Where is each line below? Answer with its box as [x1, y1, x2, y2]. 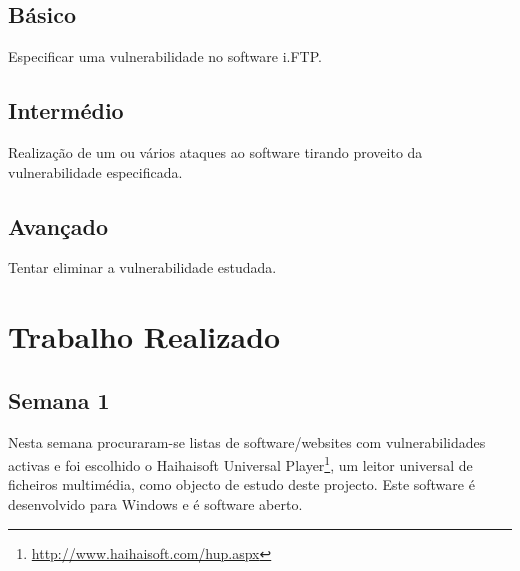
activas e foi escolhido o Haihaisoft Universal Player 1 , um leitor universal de [8, 452, 473, 475]
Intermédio [8, 95, 124, 126]
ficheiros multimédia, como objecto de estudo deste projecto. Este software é [8, 474, 475, 495]
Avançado [8, 210, 109, 241]
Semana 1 [8, 384, 110, 415]
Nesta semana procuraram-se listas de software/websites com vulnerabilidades [8, 431, 486, 452]
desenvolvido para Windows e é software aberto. [8, 494, 303, 514]
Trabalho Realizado [8, 316, 281, 357]
